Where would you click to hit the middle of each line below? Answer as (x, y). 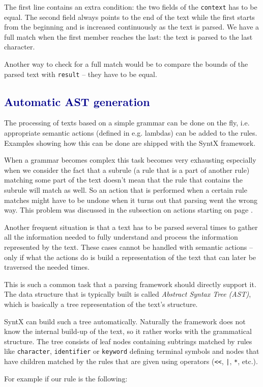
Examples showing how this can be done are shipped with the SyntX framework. (130, 143)
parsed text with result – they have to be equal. (81, 74)
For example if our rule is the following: (66, 378)
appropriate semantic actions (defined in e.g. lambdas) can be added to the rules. (131, 133)
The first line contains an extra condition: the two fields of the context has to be (131, 7)
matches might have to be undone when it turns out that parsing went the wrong (131, 200)
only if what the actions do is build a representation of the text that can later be (130, 257)
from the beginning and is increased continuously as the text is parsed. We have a (132, 27)
